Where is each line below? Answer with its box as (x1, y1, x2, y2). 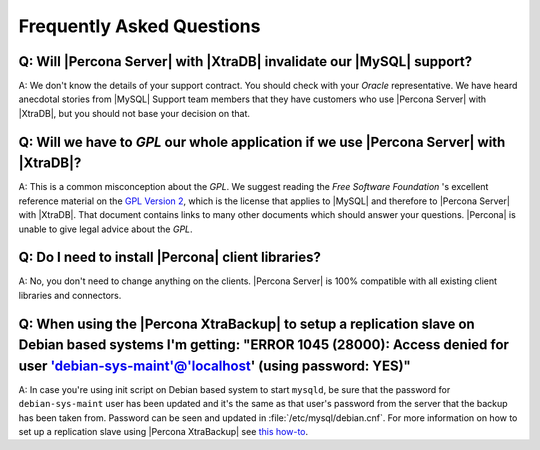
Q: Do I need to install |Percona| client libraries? (18, 249, 322, 266)
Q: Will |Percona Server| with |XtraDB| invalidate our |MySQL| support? (18, 53, 473, 70)
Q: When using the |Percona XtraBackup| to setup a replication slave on (18, 315, 475, 332)
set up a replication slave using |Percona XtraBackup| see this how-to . (18, 426, 309, 438)
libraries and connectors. (18, 289, 122, 301)
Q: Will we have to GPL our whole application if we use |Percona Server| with (18, 133, 506, 150)
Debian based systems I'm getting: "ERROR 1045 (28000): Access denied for (18, 336, 510, 354)
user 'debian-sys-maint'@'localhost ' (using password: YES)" (18, 357, 412, 374)
